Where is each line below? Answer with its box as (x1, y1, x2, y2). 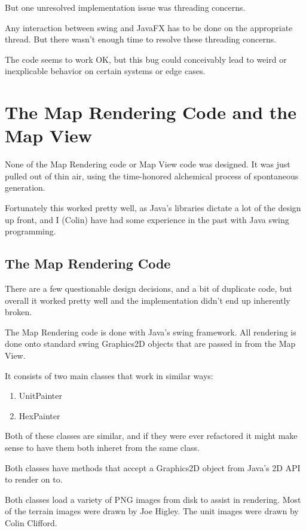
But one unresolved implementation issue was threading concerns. (5, 1, 246, 13)
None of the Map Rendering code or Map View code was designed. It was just (5, 158, 290, 170)
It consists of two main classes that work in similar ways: (5, 369, 213, 382)
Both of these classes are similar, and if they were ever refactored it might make (5, 429, 298, 442)
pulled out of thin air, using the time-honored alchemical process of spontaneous (5, 169, 299, 182)
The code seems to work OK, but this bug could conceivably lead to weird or (5, 53, 287, 65)
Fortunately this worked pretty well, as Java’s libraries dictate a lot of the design (5, 202, 301, 214)
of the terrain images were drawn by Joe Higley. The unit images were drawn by (5, 505, 299, 517)
